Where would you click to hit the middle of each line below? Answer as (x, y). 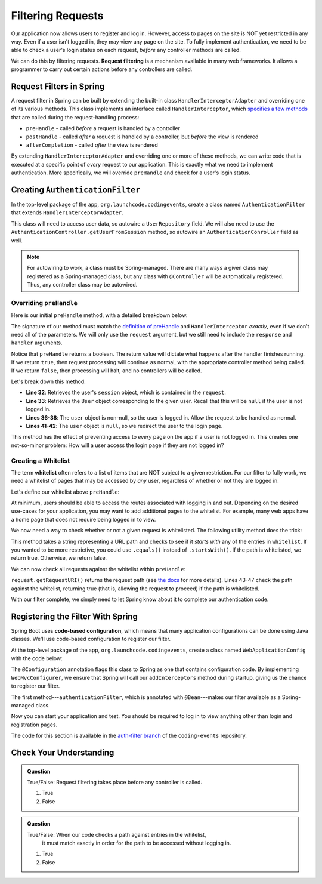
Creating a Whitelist (41, 461)
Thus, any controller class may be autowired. (82, 285)
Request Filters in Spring (58, 86)
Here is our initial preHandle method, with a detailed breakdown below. (99, 315)
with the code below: (37, 658)
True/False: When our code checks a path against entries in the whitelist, (117, 834)
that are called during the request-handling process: (75, 117)
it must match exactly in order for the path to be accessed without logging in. (137, 843)
